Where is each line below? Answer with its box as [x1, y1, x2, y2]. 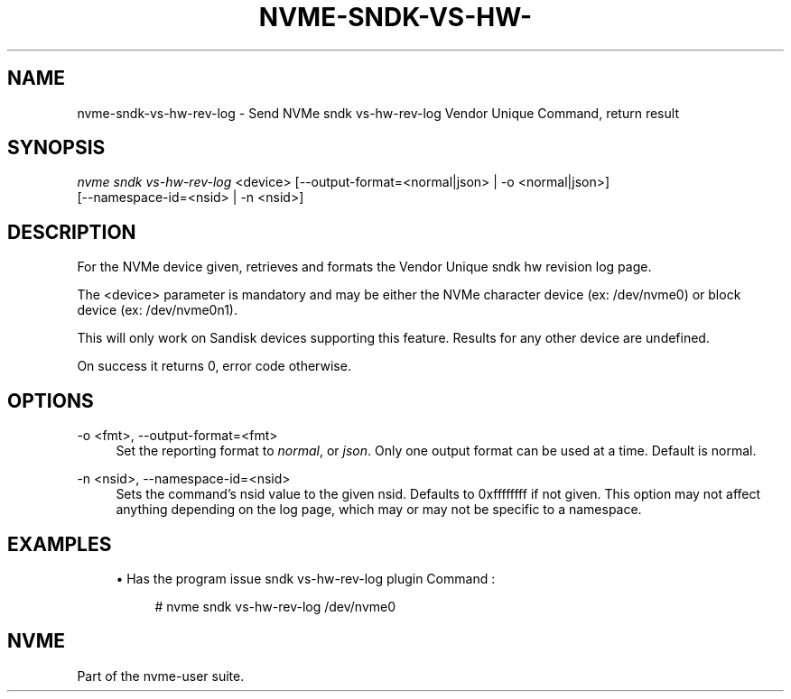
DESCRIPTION [7, 220, 136, 244]
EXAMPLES [7, 532, 112, 556]
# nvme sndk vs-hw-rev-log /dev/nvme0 [154, 598, 396, 614]
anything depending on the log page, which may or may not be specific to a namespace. [116, 501, 642, 518]
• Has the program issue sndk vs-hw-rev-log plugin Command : [116, 570, 496, 586]
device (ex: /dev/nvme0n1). [77, 302, 237, 318]
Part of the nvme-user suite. [77, 667, 245, 684]
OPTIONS [7, 389, 94, 412]
